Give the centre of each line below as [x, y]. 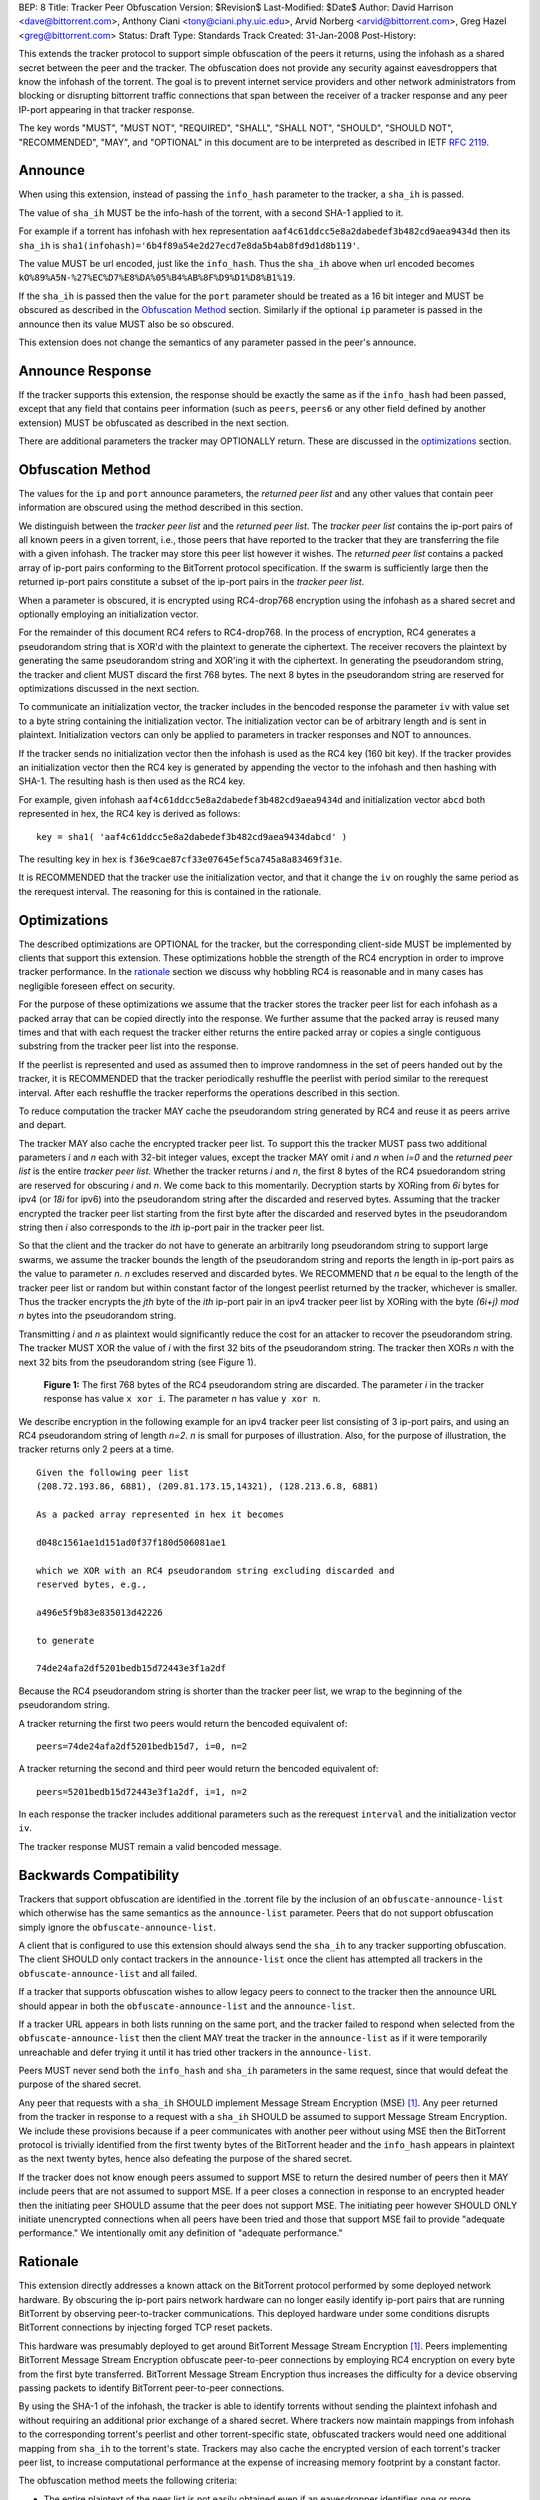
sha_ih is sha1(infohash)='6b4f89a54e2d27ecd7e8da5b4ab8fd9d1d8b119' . [189, 245]
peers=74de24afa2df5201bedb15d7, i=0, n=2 [142, 1746]
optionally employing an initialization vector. [108, 614]
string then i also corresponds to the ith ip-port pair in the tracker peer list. [171, 1227]
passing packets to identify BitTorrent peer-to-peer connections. [151, 2388]
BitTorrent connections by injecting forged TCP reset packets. [146, 2327]
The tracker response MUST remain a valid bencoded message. [150, 1846]
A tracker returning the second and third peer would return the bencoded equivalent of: [198, 1769]
